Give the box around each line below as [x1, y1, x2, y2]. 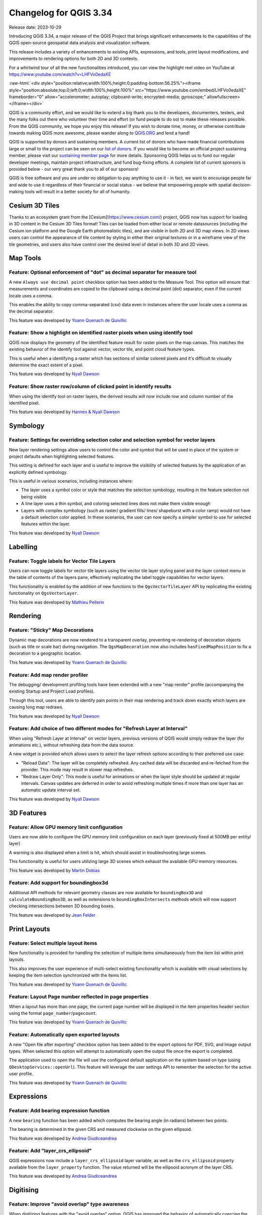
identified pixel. [9, 400, 40, 406]
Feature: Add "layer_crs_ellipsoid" [9, 1147, 92, 1154]
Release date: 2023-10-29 [9, 24, 62, 30]
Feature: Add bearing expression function [9, 1107, 110, 1114]
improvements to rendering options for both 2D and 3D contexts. [9, 56, 138, 62]
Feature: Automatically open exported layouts [9, 1031, 120, 1038]
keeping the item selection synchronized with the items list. [9, 972, 128, 978]
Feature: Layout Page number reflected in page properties [9, 993, 149, 1000]
